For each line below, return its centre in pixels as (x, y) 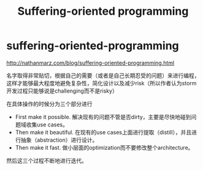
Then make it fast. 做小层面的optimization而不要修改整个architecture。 (104, 147)
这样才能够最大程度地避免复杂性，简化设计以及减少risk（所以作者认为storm (101, 83)
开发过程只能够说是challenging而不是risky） (62, 91)
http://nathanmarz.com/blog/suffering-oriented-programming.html (90, 63)
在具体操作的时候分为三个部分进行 (49, 104)
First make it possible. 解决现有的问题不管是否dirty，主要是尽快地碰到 (103, 117)
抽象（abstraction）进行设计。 (59, 140)
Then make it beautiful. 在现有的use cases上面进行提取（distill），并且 (103, 132)
